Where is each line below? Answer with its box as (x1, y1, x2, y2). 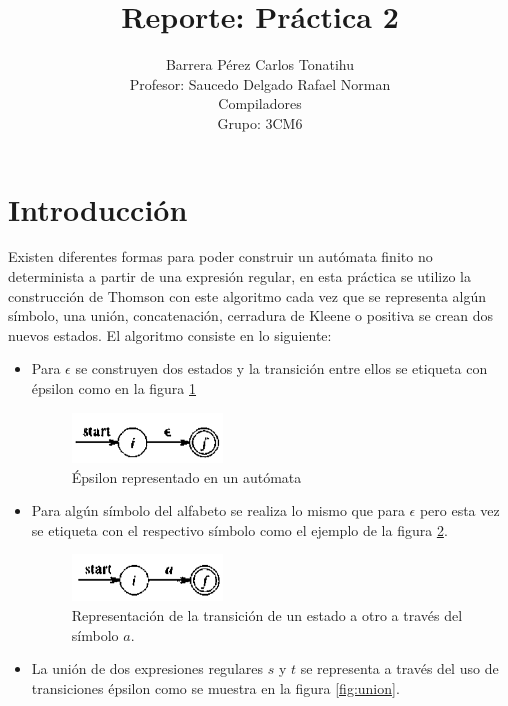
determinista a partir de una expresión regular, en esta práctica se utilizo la (8, 266, 471, 287)
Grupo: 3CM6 (217, 112, 303, 133)
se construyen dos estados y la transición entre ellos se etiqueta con (75, 358, 488, 379)
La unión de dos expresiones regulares (31, 658, 264, 679)
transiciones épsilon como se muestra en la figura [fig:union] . (31, 677, 400, 698)
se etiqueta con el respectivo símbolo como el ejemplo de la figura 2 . (31, 519, 448, 540)
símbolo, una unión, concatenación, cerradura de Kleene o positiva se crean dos (8, 305, 494, 326)
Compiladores (218, 93, 302, 114)
